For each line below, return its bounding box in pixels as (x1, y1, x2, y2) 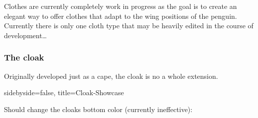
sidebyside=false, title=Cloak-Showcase (4, 87, 124, 98)
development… (4, 30, 47, 40)
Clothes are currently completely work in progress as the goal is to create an (4, 1, 237, 11)
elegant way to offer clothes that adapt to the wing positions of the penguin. (4, 10, 237, 21)
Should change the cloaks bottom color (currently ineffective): (4, 104, 193, 114)
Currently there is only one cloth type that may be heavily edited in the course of (4, 20, 254, 31)
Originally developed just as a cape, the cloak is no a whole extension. (4, 70, 218, 81)
